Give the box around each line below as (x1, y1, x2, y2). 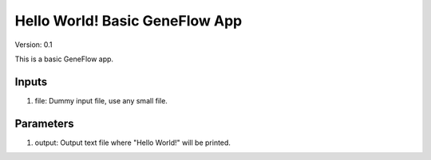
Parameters (14, 116, 74, 131)
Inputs (14, 75, 48, 88)
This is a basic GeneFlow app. (14, 54, 114, 64)
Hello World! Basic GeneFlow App (14, 12, 243, 29)
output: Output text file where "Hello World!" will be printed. (34, 138, 231, 147)
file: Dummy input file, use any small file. (34, 96, 168, 105)
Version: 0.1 (14, 40, 53, 49)
